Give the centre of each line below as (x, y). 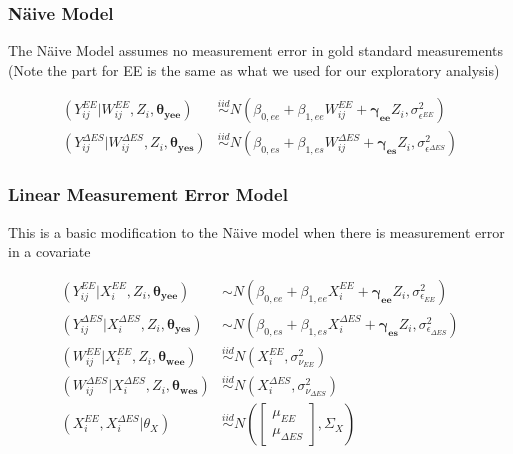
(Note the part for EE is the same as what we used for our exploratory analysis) (254, 69)
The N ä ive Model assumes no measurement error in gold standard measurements (256, 50)
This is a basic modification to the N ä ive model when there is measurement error (256, 231)
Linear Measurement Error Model (148, 194)
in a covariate (49, 251)
